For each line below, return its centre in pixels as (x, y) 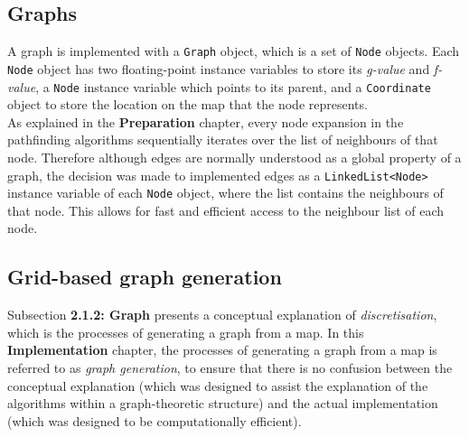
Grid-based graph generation (145, 277)
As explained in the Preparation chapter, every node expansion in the (206, 121)
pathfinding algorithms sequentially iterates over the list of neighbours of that (223, 139)
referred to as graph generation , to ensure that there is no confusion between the (230, 368)
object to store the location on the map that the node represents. (188, 104)
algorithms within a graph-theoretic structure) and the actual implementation (223, 403)
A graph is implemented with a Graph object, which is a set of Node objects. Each (234, 51)
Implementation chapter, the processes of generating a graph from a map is (222, 350)
